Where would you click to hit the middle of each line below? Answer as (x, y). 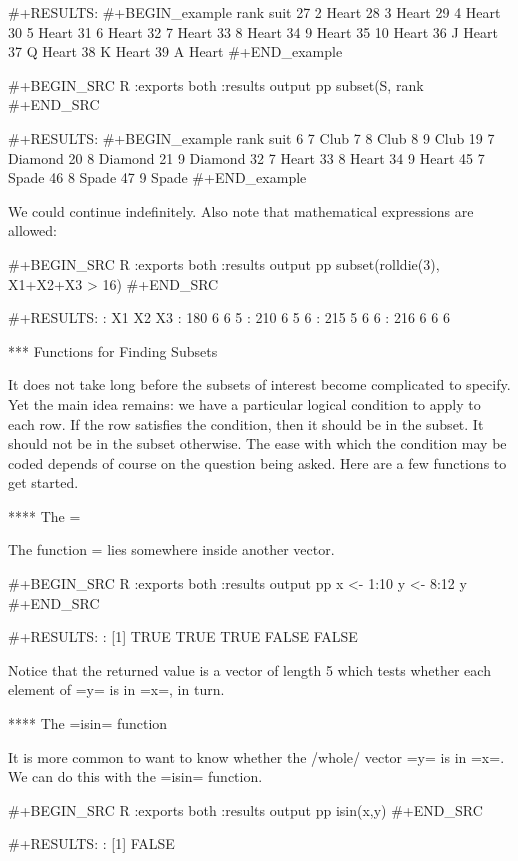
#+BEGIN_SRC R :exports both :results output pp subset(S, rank (216, 84)
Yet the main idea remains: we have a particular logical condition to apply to (244, 403)
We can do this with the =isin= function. (135, 776)
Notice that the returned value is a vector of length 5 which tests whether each (249, 669)
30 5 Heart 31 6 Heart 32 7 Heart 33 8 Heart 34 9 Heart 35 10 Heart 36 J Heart (253, 31)
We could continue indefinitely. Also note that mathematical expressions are (241, 210)
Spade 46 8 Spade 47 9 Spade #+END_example (157, 177)
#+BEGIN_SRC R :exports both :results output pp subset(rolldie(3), (224, 263)
